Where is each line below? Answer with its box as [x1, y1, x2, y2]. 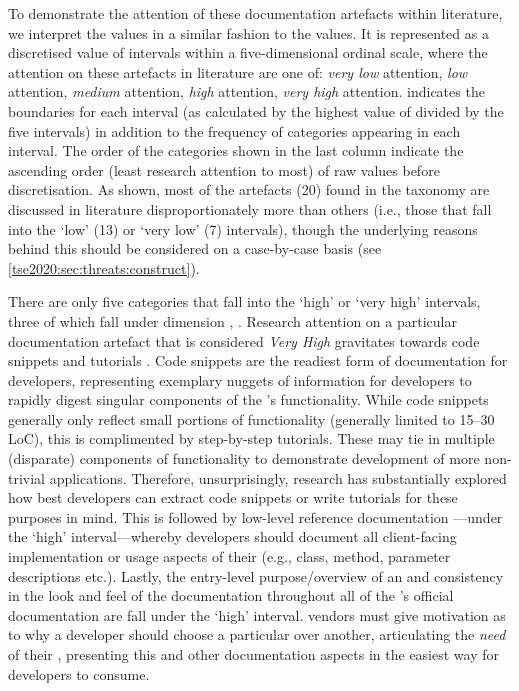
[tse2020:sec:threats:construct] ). [8, 257, 200, 278]
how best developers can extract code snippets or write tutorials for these [8, 487, 458, 508]
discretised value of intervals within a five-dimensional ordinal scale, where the [8, 42, 488, 63]
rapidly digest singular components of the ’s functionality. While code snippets [8, 389, 489, 410]
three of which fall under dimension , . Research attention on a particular [8, 310, 457, 331]
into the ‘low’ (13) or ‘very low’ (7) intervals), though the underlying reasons [8, 218, 478, 239]
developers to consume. [8, 663, 150, 684]
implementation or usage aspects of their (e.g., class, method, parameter [8, 546, 451, 567]
